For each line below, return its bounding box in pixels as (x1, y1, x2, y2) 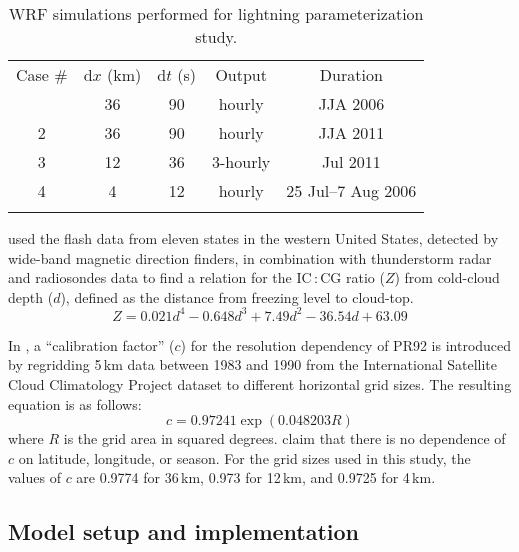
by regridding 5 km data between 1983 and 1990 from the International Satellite (8, 354, 498, 375)
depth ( (8, 286, 54, 307)
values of (8, 467, 61, 488)
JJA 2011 (318, 121, 385, 144)
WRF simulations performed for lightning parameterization (8, 2, 424, 25)
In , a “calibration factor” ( (8, 334, 175, 355)
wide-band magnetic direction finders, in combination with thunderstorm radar (8, 247, 492, 268)
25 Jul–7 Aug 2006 (286, 179, 417, 202)
